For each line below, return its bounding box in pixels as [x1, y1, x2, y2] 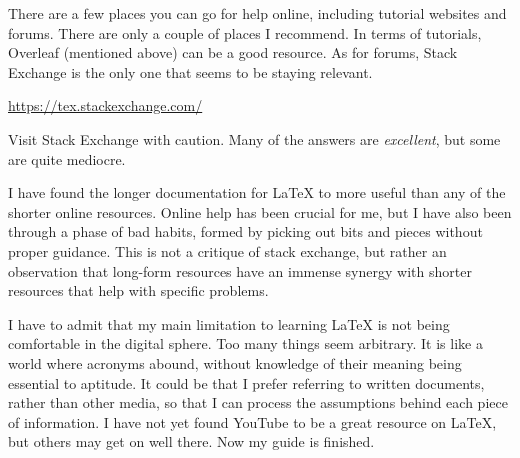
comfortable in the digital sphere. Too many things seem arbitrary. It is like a [8, 333, 483, 354]
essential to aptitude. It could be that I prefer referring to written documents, [8, 372, 485, 393]
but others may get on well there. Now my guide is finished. [8, 431, 375, 452]
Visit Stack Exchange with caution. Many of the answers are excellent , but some [8, 128, 501, 149]
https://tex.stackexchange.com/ [8, 95, 203, 116]
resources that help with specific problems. [8, 280, 269, 301]
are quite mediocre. [8, 148, 126, 169]
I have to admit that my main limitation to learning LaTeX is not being [8, 313, 450, 334]
